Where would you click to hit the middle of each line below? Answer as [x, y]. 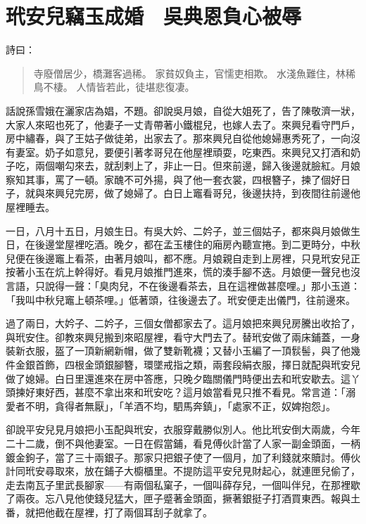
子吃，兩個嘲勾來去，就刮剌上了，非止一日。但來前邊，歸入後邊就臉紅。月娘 [183, 166]
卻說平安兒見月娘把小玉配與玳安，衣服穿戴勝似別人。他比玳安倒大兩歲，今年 [183, 429]
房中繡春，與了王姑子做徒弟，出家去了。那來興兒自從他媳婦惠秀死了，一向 [178, 138]
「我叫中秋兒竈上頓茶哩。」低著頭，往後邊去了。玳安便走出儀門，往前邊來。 [181, 299]
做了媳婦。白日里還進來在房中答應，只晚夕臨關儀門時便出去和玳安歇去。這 [178, 378]
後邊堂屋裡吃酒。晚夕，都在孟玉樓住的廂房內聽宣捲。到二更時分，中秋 [197, 244]
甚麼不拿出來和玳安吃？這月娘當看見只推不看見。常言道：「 [210, 392]
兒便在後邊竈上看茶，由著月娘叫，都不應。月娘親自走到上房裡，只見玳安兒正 [183, 258]
